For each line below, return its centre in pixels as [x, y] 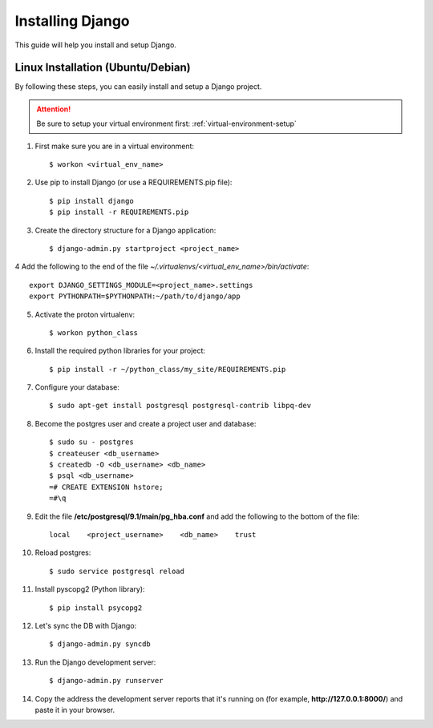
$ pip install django [91, 201]
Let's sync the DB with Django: [86, 625]
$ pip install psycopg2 [96, 608]
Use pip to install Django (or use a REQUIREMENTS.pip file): [134, 182]
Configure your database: [77, 387]
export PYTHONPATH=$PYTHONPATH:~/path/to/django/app [135, 296]
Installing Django [72, 21]
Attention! [54, 109]
